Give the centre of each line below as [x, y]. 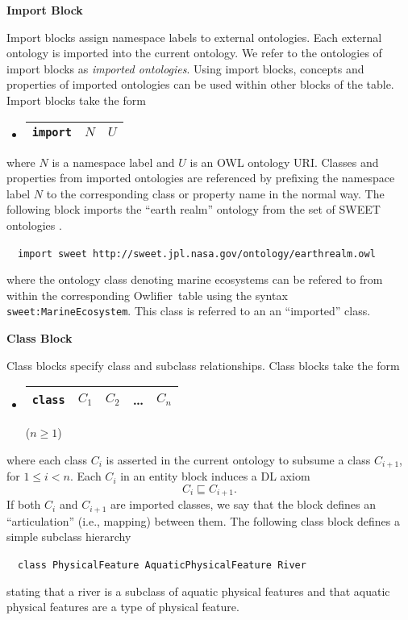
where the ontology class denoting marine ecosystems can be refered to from [195, 279]
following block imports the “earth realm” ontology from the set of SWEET [194, 209]
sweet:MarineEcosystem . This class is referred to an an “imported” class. [189, 311]
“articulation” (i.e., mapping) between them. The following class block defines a [203, 520]
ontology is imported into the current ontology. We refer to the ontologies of [194, 53]
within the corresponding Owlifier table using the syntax [147, 295]
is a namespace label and [113, 162]
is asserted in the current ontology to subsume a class [238, 459]
